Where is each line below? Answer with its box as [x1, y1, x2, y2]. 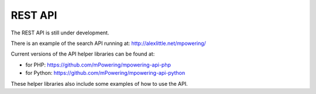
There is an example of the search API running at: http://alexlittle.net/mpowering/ [11, 40, 206, 47]
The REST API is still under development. [11, 29, 109, 36]
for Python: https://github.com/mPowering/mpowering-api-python [25, 69, 186, 76]
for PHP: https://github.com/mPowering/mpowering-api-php [25, 61, 171, 68]
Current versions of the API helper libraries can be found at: [11, 50, 155, 58]
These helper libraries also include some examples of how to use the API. [11, 80, 188, 87]
